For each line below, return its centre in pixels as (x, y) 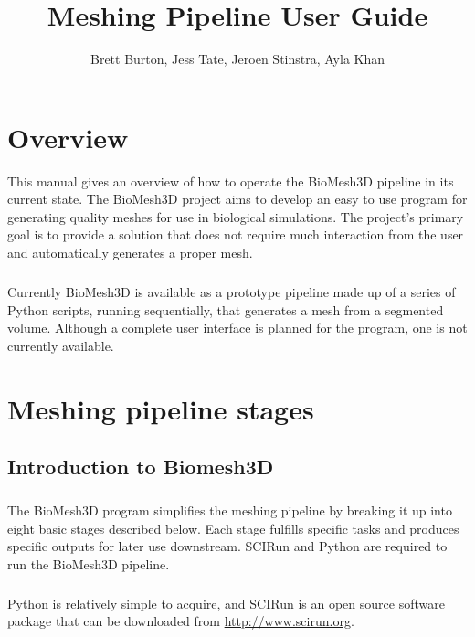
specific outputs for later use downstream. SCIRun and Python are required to (227, 546)
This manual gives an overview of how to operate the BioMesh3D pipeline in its (231, 180)
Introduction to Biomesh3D (141, 467)
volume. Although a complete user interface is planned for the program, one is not (237, 328)
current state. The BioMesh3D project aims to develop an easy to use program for (237, 199)
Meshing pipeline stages (161, 408)
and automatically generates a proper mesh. (130, 253)
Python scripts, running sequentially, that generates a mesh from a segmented (226, 309)
